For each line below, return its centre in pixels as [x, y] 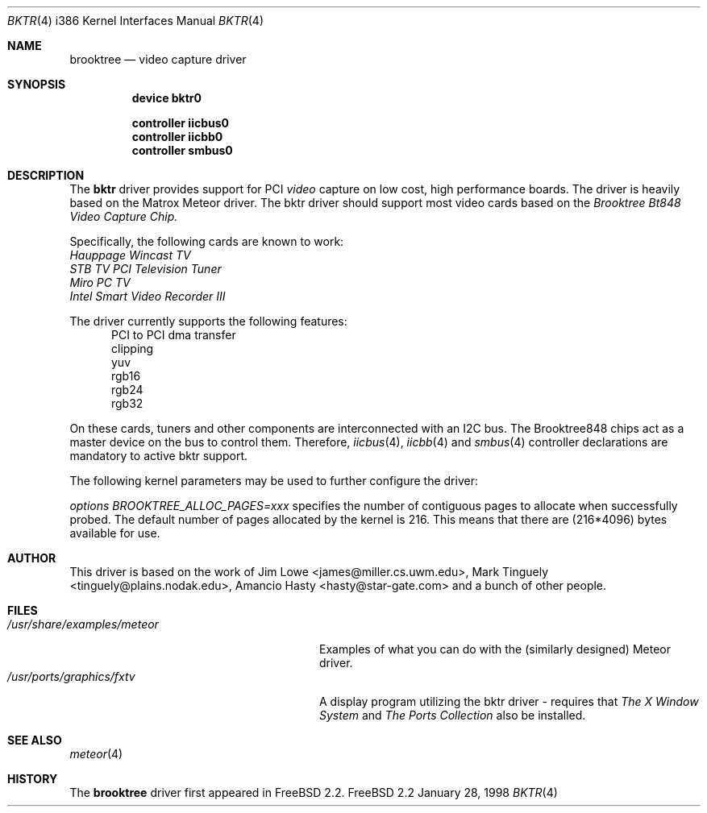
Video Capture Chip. [124, 216]
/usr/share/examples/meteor [83, 624]
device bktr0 [167, 98]
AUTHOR [32, 558]
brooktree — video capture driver [158, 59]
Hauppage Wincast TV [130, 255]
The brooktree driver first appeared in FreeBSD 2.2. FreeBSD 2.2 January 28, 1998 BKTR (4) [314, 792]
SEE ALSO [35, 740]
